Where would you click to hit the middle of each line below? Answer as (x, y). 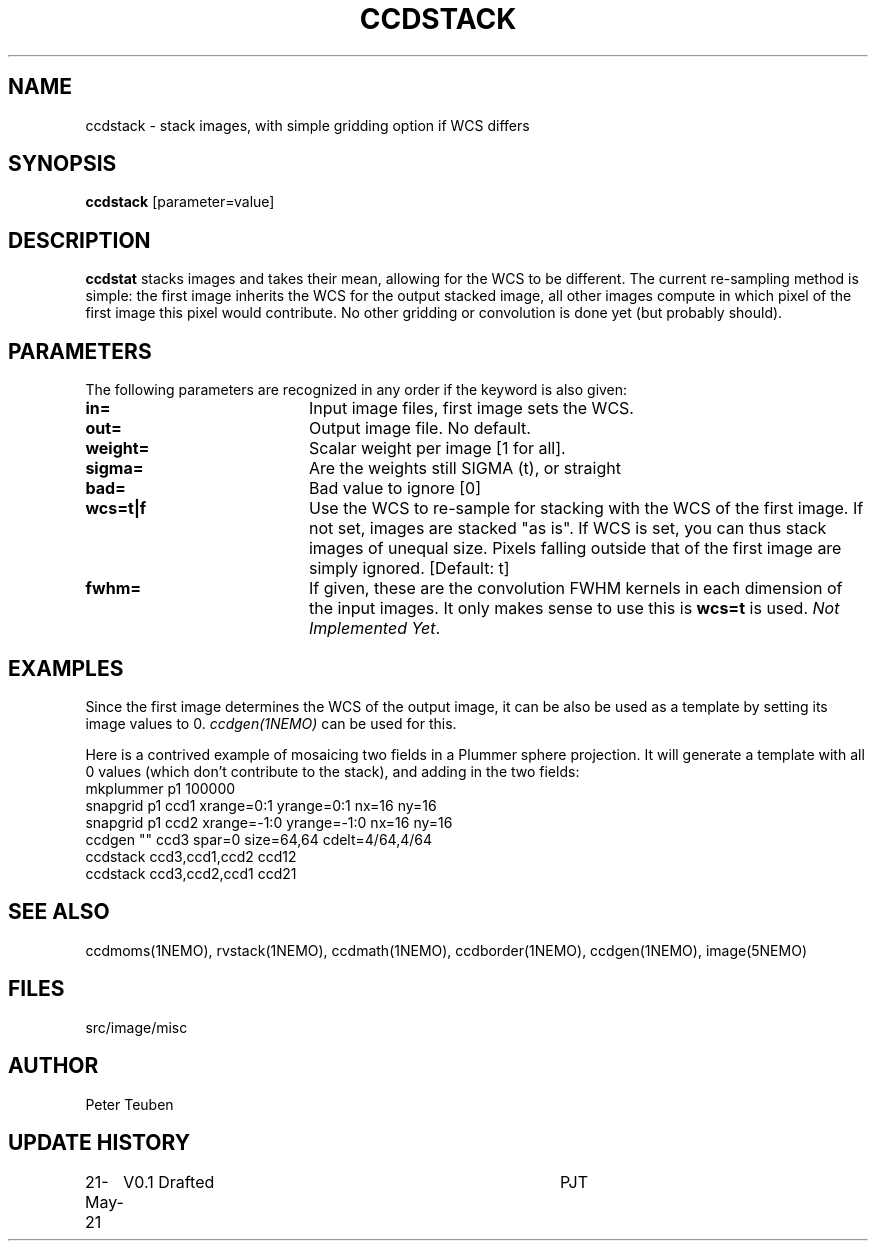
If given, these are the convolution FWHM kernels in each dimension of (575, 588)
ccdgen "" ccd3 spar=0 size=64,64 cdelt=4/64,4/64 (258, 839)
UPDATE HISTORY (99, 1142)
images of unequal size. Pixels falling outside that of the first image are (575, 548)
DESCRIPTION (79, 240)
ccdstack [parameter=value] (180, 202)
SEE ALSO (59, 912)
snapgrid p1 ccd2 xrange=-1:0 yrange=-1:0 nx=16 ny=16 (269, 822)
